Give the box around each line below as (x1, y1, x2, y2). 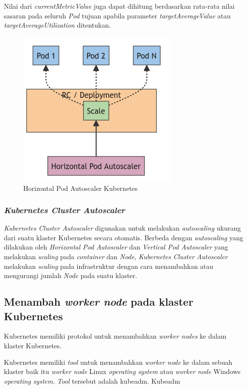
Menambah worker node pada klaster (4, 294, 193, 309)
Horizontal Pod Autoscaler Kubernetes (23, 183, 138, 193)
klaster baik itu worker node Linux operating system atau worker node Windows (4, 366, 241, 376)
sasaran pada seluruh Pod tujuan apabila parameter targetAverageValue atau (4, 10, 231, 20)
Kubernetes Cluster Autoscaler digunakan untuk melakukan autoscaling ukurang (4, 223, 241, 233)
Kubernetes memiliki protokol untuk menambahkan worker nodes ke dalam (4, 331, 227, 341)
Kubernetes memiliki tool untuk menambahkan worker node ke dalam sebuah (4, 357, 232, 367)
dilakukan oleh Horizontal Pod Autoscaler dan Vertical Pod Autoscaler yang (4, 242, 228, 252)
